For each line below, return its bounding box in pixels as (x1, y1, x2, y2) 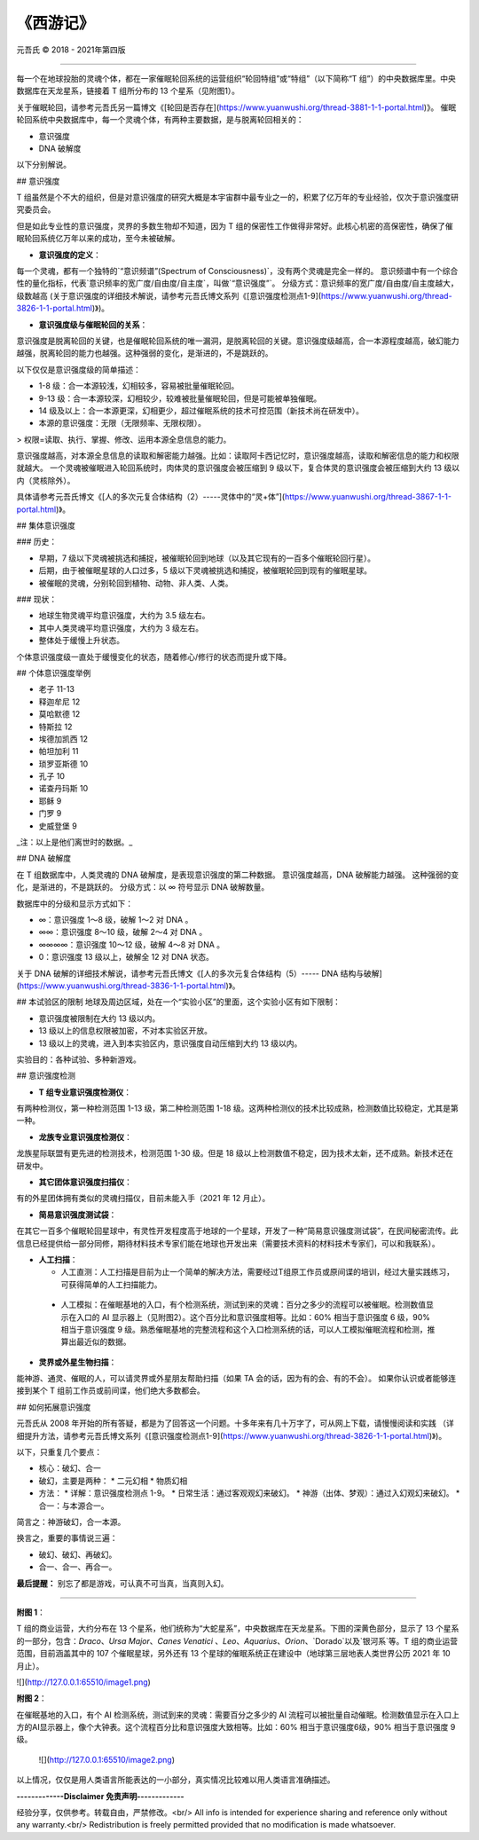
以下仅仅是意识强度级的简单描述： (16, 364, 141, 374)
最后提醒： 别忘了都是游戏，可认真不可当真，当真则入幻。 (16, 1577, 229, 1588)
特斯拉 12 (38, 721, 73, 732)
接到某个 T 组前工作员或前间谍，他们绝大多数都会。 (16, 1385, 205, 1396)
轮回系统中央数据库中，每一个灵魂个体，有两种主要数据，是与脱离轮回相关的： (16, 114, 304, 125)
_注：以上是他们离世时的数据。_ (16, 837, 133, 847)
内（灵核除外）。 (16, 475, 75, 485)
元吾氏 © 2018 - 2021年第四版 (16, 44, 126, 55)
